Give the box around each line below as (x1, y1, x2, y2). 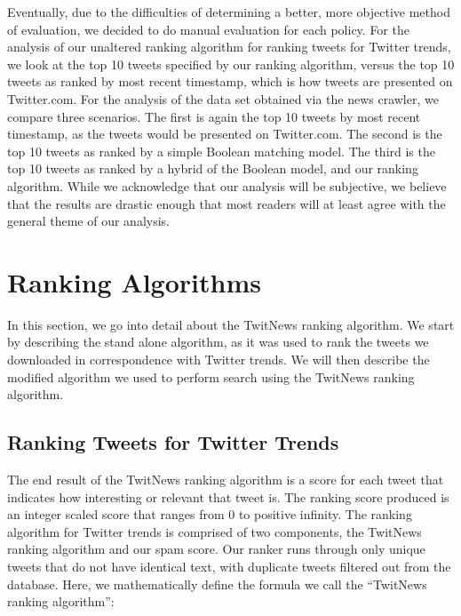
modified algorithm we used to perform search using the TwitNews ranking (7, 367, 415, 386)
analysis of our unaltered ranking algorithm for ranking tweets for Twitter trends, (7, 37, 451, 56)
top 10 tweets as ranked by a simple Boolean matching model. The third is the (7, 141, 435, 160)
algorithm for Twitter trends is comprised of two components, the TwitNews (7, 522, 422, 540)
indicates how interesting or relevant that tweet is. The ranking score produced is (7, 487, 449, 506)
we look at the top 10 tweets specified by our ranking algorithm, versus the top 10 (7, 54, 455, 73)
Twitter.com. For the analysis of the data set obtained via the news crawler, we (7, 89, 439, 108)
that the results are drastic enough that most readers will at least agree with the (7, 194, 446, 212)
